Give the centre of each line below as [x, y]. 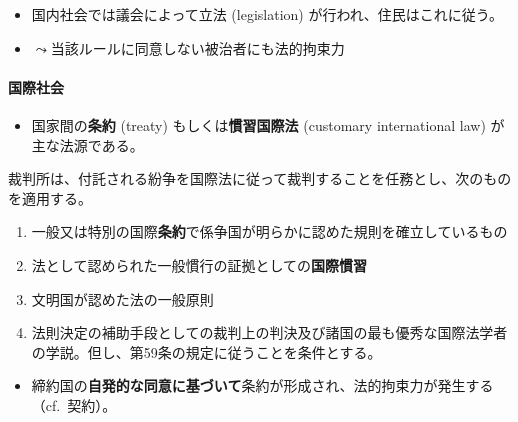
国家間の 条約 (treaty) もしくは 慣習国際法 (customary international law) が [268, 124]
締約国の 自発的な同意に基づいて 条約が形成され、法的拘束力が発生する [262, 385]
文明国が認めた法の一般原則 [122, 298]
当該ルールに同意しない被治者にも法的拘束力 [197, 47]
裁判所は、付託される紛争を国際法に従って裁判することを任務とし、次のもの [260, 178]
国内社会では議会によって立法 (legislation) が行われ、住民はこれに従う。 [267, 14]
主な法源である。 [87, 144]
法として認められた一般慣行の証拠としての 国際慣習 [199, 264]
